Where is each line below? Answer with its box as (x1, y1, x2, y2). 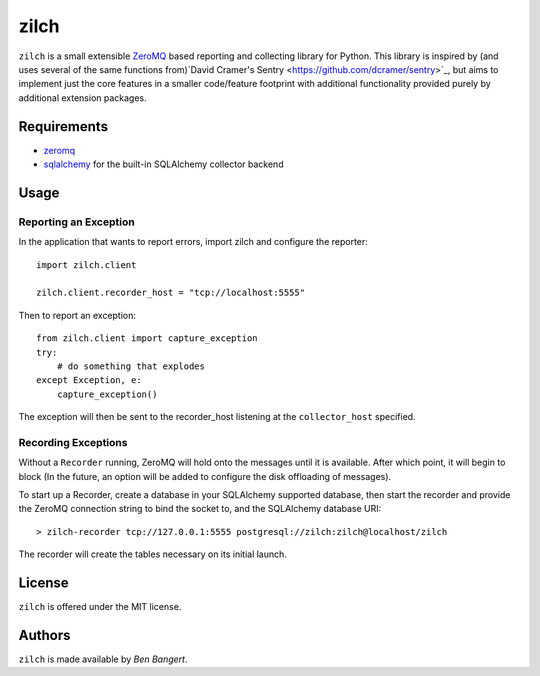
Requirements (18, 118, 109, 135)
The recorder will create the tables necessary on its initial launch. (18, 548, 287, 560)
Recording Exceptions (18, 435, 128, 449)
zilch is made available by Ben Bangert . (18, 653, 188, 665)
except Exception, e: (36, 375, 142, 386)
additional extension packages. (18, 91, 147, 104)
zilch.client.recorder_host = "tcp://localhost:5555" (36, 287, 305, 299)
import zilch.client (36, 259, 137, 270)
